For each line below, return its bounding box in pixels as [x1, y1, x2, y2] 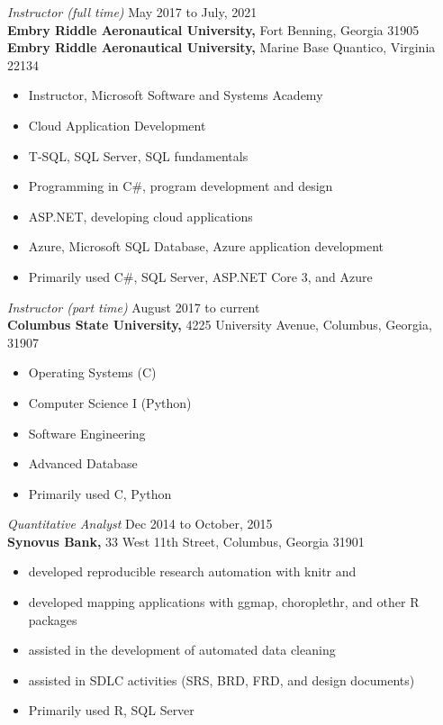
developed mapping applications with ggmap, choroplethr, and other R [28, 593, 420, 612]
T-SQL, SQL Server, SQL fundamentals [28, 146, 249, 165]
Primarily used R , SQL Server [28, 701, 194, 720]
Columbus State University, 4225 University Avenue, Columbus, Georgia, [7, 315, 432, 334]
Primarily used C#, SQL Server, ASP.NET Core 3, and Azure [28, 267, 373, 285]
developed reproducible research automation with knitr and [28, 562, 357, 581]
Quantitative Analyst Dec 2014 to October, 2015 [7, 514, 273, 533]
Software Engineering [28, 423, 146, 442]
